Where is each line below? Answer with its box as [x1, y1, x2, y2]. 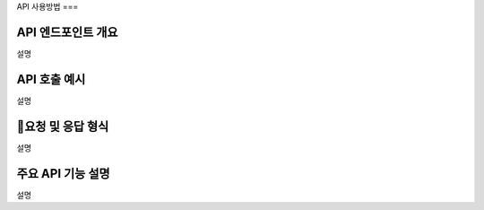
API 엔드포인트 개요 [16, 24, 118, 39]
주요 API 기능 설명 [16, 166, 111, 181]
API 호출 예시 [16, 72, 86, 87]
